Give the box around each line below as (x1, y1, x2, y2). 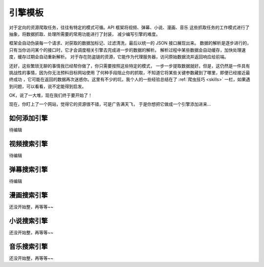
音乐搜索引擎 (9, 242, 48, 250)
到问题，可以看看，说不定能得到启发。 (9, 83, 87, 89)
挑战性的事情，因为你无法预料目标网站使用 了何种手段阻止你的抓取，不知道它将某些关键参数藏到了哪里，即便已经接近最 (9, 69, 250, 75)
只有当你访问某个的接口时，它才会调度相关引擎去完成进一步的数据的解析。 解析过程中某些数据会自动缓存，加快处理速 (9, 47, 246, 53)
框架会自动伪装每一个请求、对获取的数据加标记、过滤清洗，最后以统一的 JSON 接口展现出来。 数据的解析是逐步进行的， (9, 40, 252, 46)
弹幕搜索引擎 (9, 165, 48, 174)
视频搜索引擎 (9, 140, 48, 148)
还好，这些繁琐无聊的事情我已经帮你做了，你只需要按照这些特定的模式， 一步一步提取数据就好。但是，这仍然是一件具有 (9, 63, 250, 68)
